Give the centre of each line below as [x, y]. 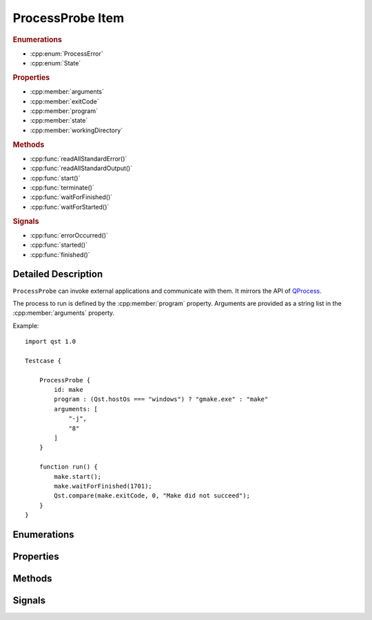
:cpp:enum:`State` [55, 63]
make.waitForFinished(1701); [103, 486]
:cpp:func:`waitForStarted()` [70, 207]
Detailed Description [58, 275]
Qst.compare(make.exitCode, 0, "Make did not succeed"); [152, 496]
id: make [69, 390]
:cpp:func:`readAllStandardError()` [79, 158]
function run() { [68, 467]
